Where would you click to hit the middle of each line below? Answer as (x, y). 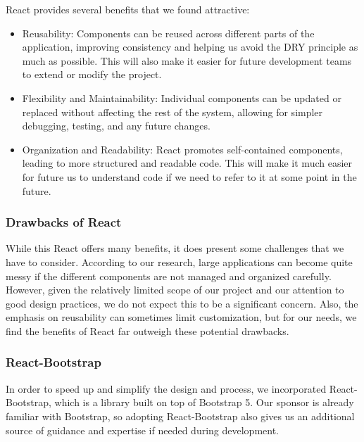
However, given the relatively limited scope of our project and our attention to (175, 290)
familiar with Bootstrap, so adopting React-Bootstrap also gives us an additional (180, 416)
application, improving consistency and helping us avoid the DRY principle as (190, 47)
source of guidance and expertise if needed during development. (143, 430)
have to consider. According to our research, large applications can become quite (179, 261)
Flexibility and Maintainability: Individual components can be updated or (182, 97)
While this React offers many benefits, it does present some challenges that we (175, 248)
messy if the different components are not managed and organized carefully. (169, 276)
